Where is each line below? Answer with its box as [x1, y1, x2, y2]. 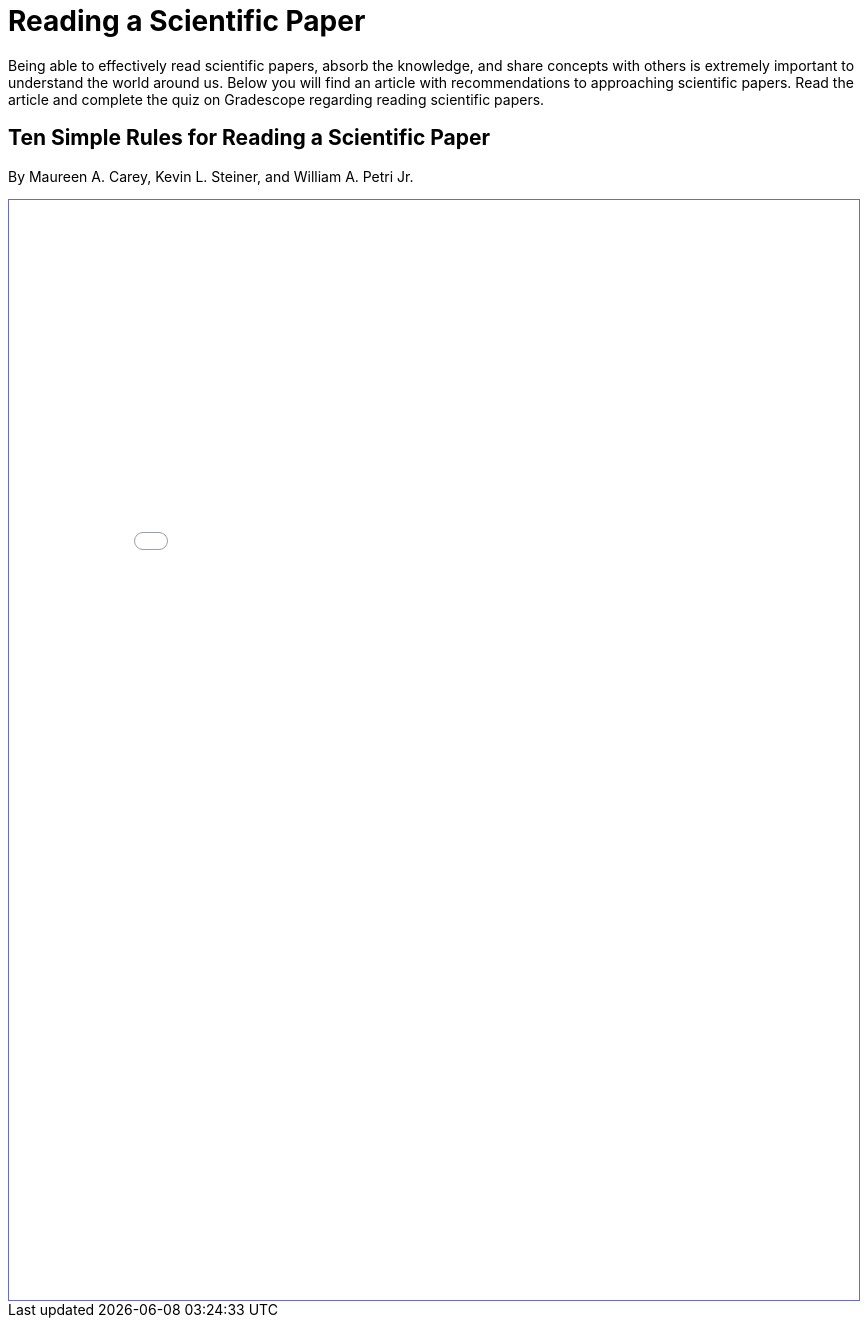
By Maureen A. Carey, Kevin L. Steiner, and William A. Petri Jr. [8, 167, 414, 185]
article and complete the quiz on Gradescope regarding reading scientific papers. [8, 90, 545, 108]
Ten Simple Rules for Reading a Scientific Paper [8, 125, 491, 151]
